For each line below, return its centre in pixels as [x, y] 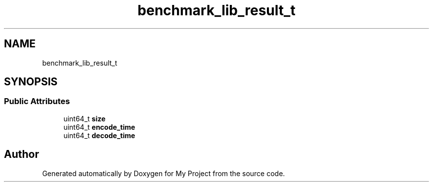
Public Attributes [37, 101]
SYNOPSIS [31, 82]
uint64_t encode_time [99, 127]
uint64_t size [85, 118]
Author [22, 154]
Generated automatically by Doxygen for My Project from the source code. [164, 173]
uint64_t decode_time [99, 135]
